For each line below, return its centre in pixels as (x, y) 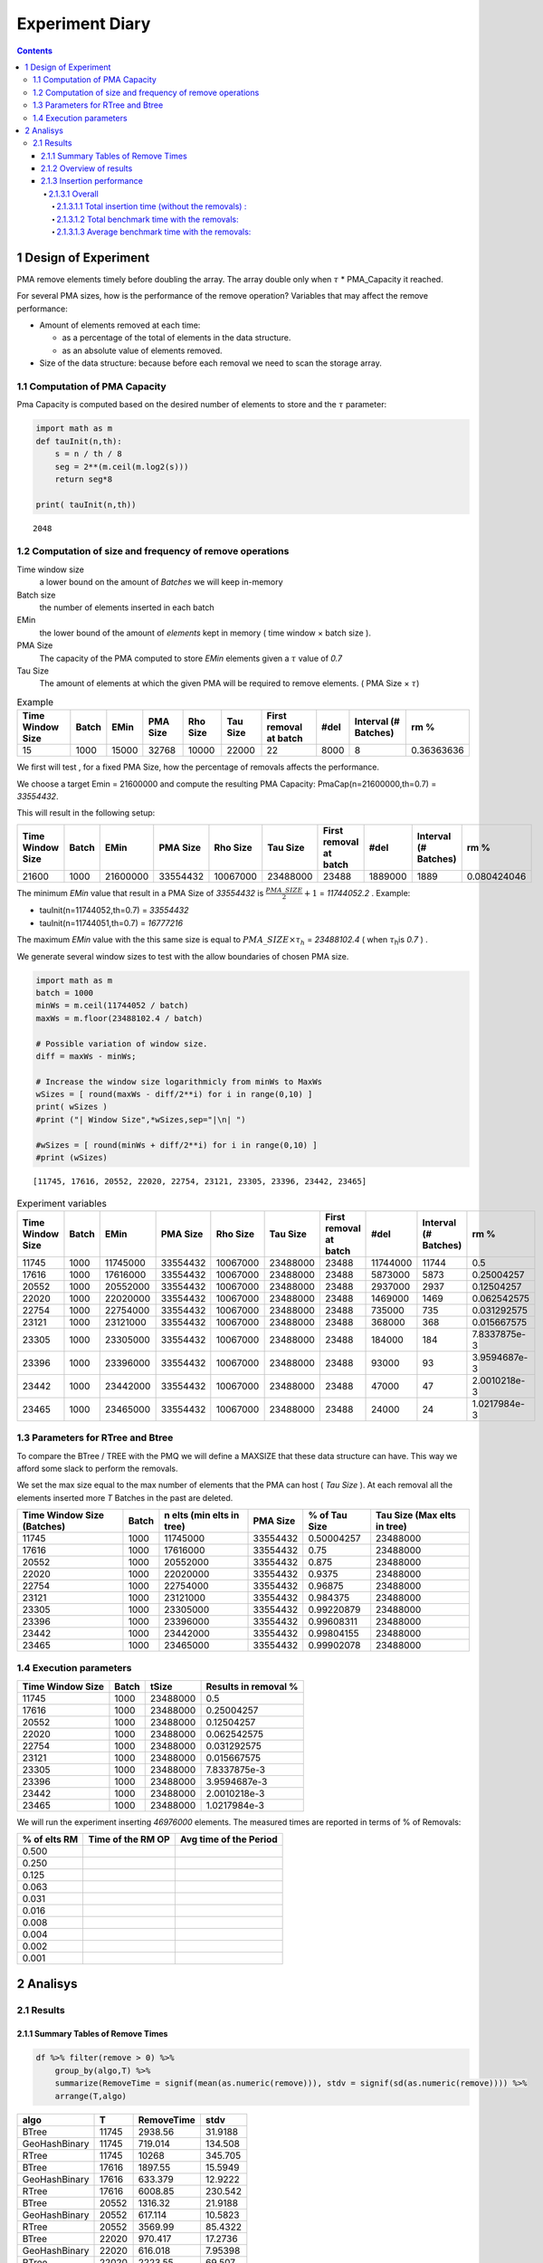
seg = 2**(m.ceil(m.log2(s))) (122, 467)
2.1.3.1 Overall (73, 194)
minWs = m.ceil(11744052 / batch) (112, 1006)
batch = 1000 (65, 993)
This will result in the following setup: (86, 813)
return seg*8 (84, 479)
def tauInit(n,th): (79, 441)
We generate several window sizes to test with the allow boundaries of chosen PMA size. (183, 956)
